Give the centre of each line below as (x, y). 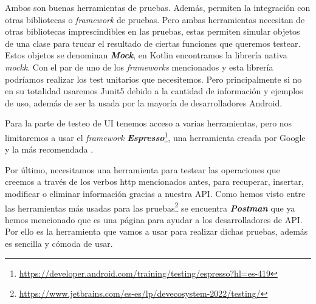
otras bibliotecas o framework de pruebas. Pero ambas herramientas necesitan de (155, 19)
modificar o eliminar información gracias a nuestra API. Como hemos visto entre (155, 193)
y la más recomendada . (49, 149)
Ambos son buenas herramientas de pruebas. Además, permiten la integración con (158, 7)
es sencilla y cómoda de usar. (59, 243)
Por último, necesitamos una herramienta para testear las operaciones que (143, 169)
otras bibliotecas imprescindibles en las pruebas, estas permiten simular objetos (153, 31)
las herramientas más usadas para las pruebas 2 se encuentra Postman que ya (150, 207)
